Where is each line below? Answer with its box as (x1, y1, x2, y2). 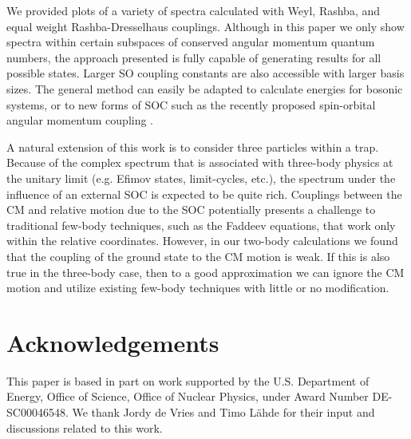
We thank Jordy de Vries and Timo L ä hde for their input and (72, 404, 375, 420)
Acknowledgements (6, 326, 219, 358)
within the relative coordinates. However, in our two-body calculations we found (6, 232, 398, 249)
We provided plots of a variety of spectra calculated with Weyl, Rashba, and (6, 2, 381, 18)
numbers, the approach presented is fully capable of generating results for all (6, 49, 381, 65)
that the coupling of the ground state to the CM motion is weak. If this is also (6, 247, 390, 264)
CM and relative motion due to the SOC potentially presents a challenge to (6, 201, 376, 218)
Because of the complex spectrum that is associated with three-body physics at (6, 154, 393, 171)
